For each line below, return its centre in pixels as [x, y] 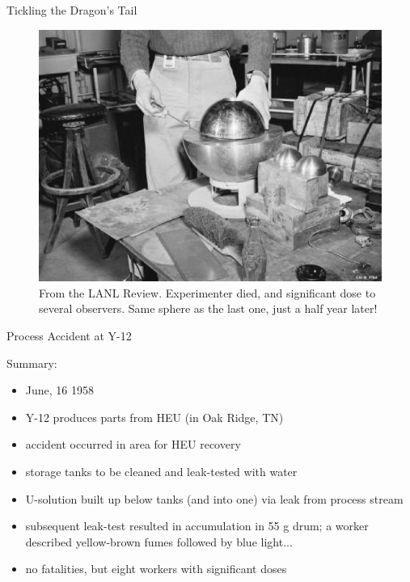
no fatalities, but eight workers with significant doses [156, 569]
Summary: [32, 363]
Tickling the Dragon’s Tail [72, 10]
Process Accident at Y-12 [69, 335]
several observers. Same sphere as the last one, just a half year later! [208, 308]
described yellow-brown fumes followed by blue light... [159, 541]
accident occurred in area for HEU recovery [133, 444]
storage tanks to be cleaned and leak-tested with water [161, 471]
